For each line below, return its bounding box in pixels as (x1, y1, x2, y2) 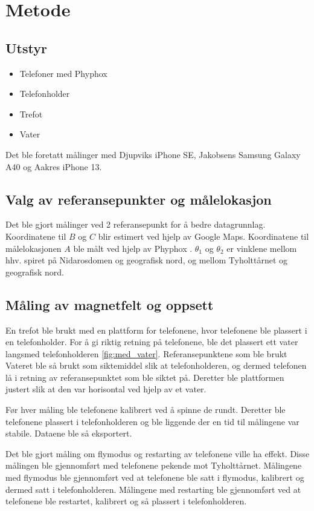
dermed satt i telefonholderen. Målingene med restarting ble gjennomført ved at (5, 483, 301, 495)
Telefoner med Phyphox (19, 67, 107, 79)
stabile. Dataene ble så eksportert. (5, 427, 132, 440)
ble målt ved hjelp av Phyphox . (73, 242, 193, 254)
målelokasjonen (5, 242, 62, 254)
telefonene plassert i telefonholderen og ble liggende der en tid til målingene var (5, 415, 300, 427)
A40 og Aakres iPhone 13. (5, 160, 102, 173)
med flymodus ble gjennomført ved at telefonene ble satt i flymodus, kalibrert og (5, 471, 304, 484)
